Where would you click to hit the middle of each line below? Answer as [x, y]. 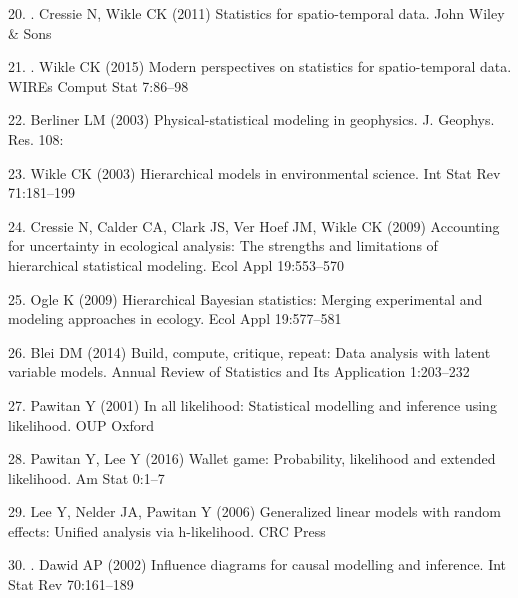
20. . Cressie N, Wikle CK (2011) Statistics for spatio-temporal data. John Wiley [256, 13]
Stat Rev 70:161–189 [71, 584]
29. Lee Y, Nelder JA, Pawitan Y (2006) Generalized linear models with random [254, 511]
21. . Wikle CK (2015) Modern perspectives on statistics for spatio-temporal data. [260, 66]
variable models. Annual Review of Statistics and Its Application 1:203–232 [239, 371]
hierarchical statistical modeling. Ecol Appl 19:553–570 [176, 264]
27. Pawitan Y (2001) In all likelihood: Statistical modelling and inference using [252, 404]
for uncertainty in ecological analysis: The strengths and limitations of [223, 245]
